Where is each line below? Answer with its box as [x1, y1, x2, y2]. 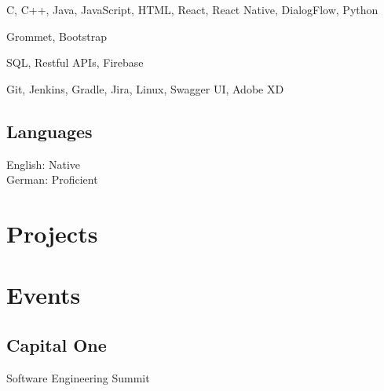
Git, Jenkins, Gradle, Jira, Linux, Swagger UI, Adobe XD [6, 80, 284, 97]
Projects [6, 217, 98, 249]
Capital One [6, 332, 107, 356]
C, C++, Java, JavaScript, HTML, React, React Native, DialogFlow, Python [6, 2, 379, 17]
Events [6, 279, 81, 311]
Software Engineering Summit [6, 369, 150, 386]
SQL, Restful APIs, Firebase [6, 54, 144, 71]
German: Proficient [6, 171, 98, 188]
